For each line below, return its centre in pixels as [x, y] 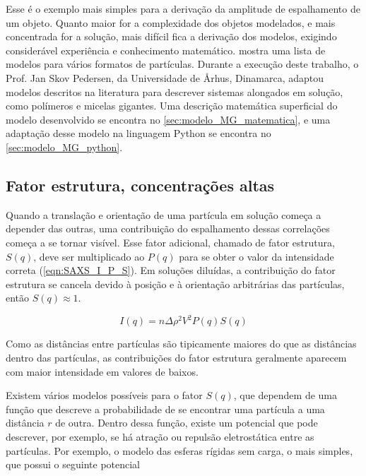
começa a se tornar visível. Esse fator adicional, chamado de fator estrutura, [170, 242]
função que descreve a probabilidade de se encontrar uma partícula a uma [165, 409]
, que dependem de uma [285, 395]
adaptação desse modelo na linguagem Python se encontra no [138, 133]
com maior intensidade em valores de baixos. [102, 371]
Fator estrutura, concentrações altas [140, 185]
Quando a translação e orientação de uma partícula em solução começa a [164, 214]
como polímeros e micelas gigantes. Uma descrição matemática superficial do [172, 106]
